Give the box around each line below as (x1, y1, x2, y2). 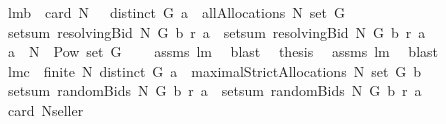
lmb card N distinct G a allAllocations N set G (7, 2, 345, 22)
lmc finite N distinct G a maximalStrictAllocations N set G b (7, 60, 422, 81)
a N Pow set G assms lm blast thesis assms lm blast (7, 41, 439, 62)
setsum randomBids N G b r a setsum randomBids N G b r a (7, 80, 422, 101)
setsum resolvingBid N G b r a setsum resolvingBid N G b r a (7, 21, 426, 42)
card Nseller (7, 99, 84, 120)
